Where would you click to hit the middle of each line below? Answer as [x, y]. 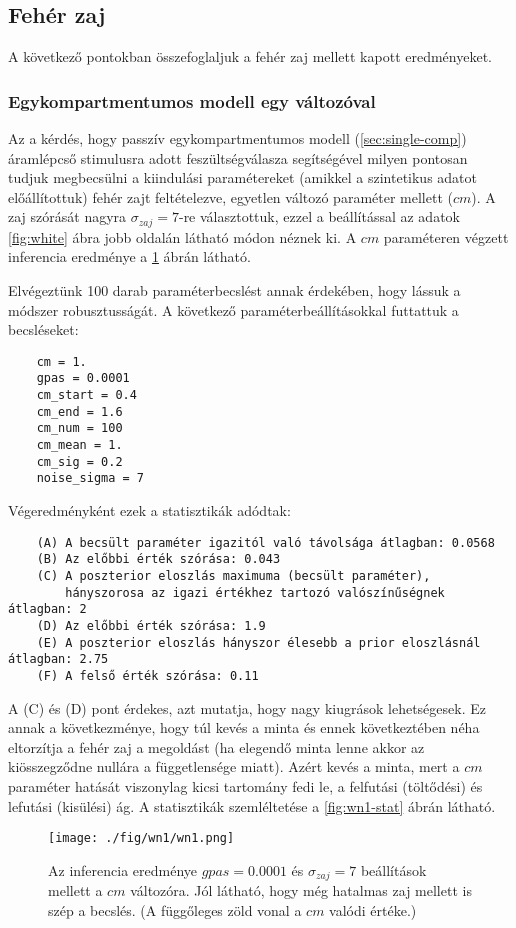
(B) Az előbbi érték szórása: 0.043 [158, 559]
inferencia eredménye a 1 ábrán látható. [129, 256]
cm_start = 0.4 [86, 395]
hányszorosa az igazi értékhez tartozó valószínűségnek [255, 592]
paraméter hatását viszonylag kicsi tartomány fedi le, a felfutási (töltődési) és [245, 785]
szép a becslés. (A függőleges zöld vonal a [175, 909]
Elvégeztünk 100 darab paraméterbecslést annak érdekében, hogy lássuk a [234, 290]
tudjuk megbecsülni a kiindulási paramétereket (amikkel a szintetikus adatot [243, 177]
